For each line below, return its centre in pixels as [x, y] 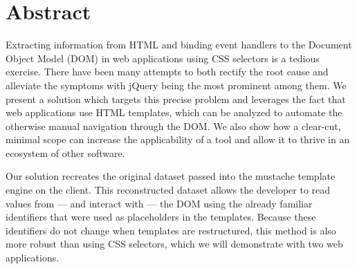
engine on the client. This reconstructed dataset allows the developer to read [168, 190]
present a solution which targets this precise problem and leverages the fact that [176, 99]
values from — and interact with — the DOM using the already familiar [159, 203]
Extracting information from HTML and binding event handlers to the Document [179, 45]
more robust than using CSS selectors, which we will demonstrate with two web [174, 244]
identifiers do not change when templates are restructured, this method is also [171, 230]
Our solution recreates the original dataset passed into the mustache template [171, 176]
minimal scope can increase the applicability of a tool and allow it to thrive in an [178, 139]
